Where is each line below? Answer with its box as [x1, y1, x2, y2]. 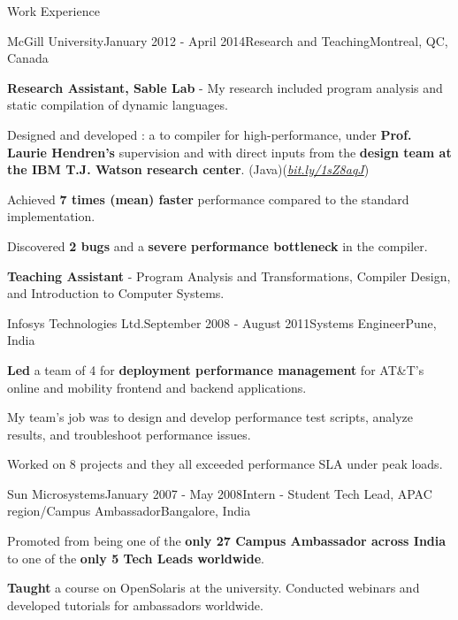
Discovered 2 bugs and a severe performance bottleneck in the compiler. [7, 236, 428, 255]
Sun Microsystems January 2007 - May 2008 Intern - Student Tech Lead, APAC [7, 484, 432, 502]
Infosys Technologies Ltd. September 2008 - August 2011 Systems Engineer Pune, [7, 313, 437, 332]
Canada [7, 49, 49, 67]
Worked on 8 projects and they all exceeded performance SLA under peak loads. [7, 455, 443, 473]
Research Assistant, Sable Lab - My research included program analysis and [7, 78, 443, 96]
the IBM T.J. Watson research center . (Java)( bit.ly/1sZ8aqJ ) [7, 160, 370, 179]
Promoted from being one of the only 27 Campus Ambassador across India [7, 532, 447, 550]
